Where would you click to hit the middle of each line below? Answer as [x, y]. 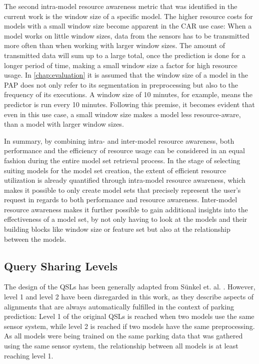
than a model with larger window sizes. [64, 124]
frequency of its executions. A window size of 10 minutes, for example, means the [128, 94]
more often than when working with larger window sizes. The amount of [115, 45]
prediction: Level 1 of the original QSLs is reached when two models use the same [129, 316]
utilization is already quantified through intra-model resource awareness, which [125, 180]
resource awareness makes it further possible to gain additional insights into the [126, 209]
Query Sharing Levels [61, 266]
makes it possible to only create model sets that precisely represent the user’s [122, 190]
